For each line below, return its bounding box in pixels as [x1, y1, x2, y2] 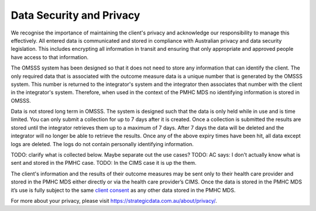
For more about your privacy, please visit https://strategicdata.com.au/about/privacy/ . [11, 197, 218, 204]
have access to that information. [11, 53, 89, 61]
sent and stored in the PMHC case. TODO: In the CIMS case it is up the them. [11, 160, 197, 167]
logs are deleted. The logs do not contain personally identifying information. [11, 140, 194, 147]
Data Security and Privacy [11, 9, 140, 22]
